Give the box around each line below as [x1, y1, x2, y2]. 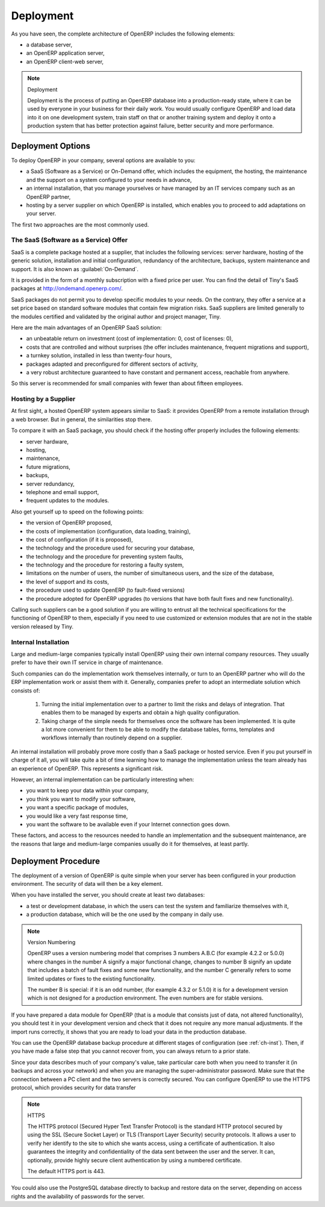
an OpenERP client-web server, [26, 58, 104, 65]
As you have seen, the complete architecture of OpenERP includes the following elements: [11, 30, 235, 37]
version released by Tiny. [11, 622, 74, 630]
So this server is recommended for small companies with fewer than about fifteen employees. [11, 380, 243, 387]
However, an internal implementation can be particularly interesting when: [11, 776, 194, 783]
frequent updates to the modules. [26, 497, 110, 504]
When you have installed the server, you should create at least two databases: [11, 891, 205, 898]
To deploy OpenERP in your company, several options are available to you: [11, 157, 196, 164]
